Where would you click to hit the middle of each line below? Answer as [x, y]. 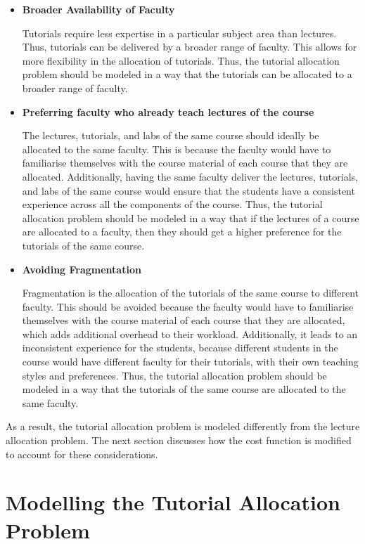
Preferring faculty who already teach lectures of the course [168, 111]
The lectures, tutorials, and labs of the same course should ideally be [171, 135]
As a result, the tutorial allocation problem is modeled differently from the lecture [183, 426]
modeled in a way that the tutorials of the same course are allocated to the [184, 389]
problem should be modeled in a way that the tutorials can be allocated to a [187, 74]
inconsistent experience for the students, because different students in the [180, 348]
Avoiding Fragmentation [82, 269]
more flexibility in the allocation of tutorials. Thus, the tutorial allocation [181, 60]
